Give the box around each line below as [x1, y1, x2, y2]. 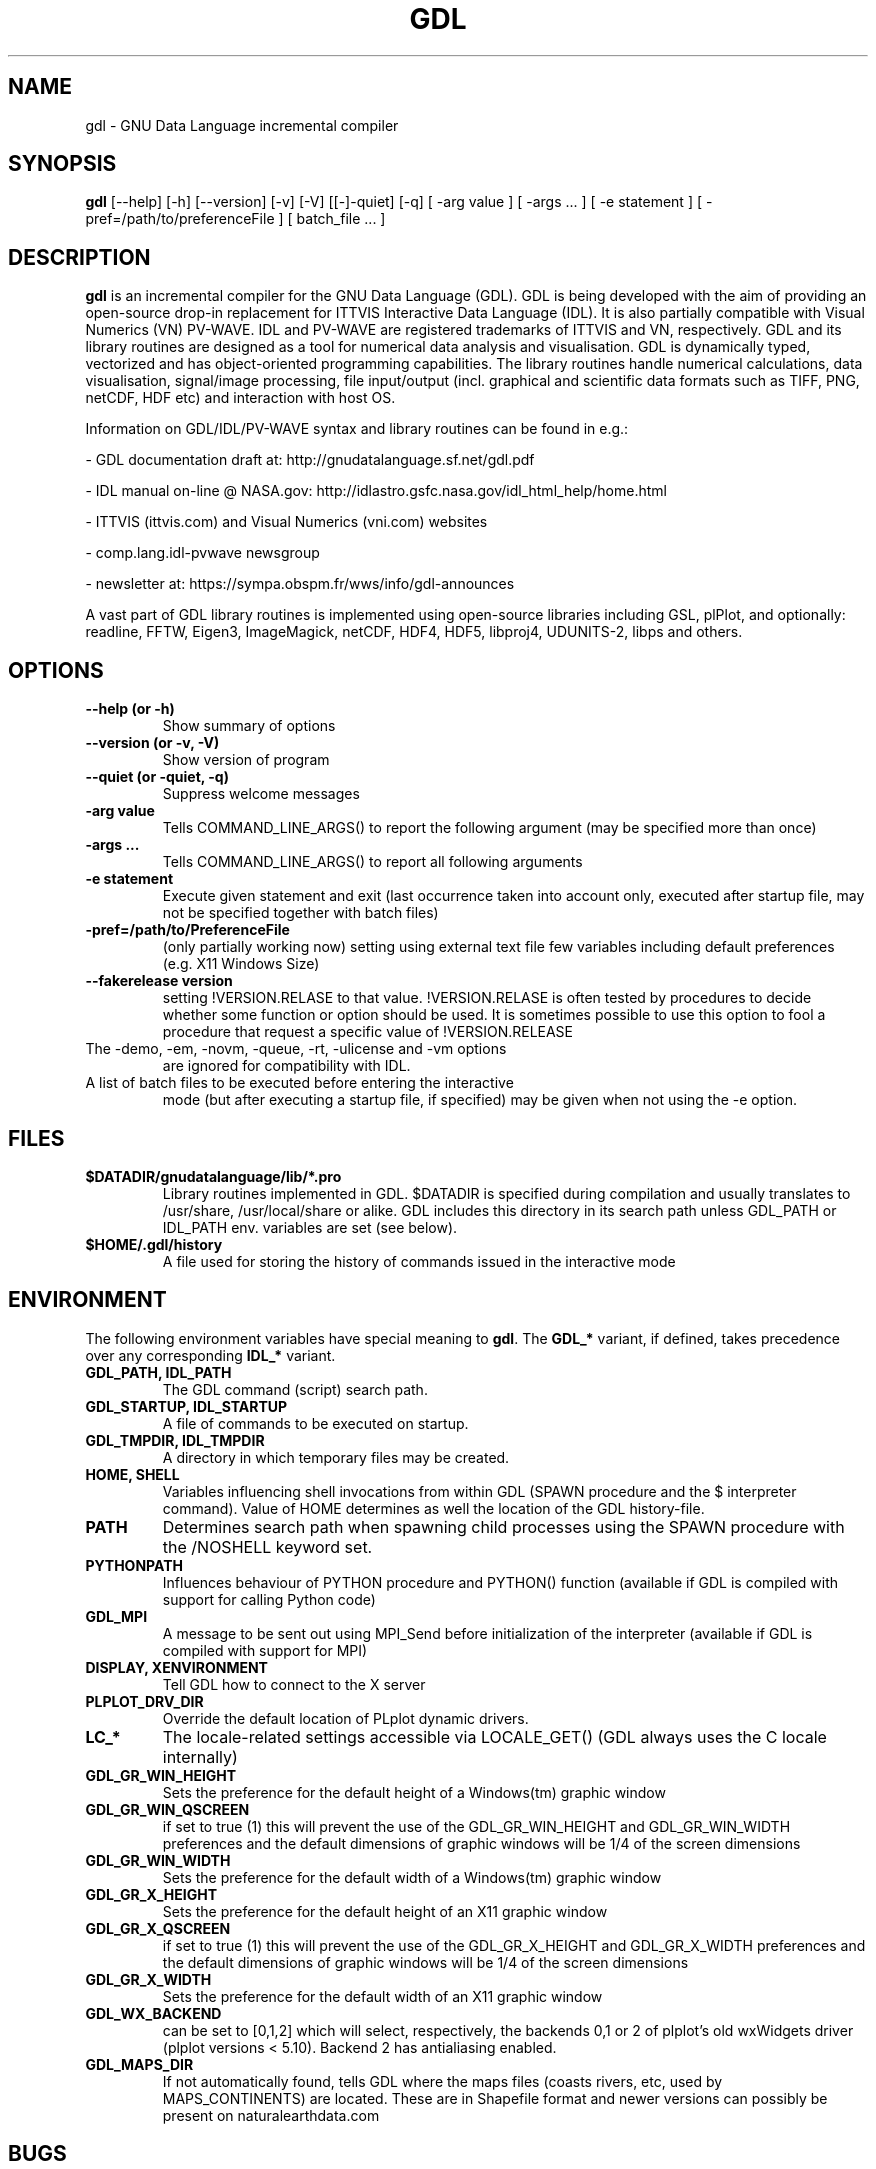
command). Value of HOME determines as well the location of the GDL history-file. [162, 1499, 705, 1517]
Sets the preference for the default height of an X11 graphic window [162, 1902, 608, 1920]
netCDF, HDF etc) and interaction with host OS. [85, 389, 396, 407]
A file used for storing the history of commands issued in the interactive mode [162, 1252, 676, 1270]
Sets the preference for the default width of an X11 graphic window [162, 1987, 603, 2005]
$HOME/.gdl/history [85, 1235, 223, 1253]
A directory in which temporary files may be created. [162, 1448, 510, 1466]
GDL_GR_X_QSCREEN [85, 1919, 231, 1937]
